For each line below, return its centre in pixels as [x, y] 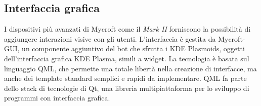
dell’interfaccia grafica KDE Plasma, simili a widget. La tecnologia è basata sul [127, 58]
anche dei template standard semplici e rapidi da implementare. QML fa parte [125, 78]
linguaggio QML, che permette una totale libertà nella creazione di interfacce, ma [130, 68]
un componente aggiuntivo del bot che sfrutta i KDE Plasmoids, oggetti [133, 48]
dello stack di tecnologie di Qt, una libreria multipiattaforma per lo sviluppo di [127, 88]
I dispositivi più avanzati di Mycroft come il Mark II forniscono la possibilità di [127, 29]
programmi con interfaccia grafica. [57, 98]
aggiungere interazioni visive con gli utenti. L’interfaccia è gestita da [110, 38]
